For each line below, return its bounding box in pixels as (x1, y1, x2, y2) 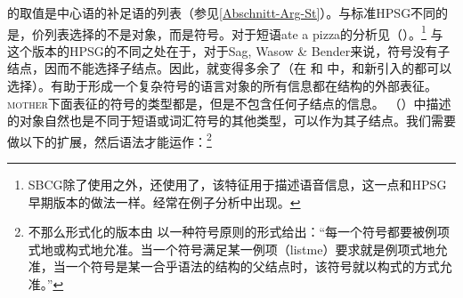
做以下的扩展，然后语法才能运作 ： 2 (7, 129, 212, 150)
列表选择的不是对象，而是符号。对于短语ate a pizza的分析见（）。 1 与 (44, 21, 443, 43)
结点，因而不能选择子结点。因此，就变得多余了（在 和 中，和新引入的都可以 (7, 59, 452, 77)
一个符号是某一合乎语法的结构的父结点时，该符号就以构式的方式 (65, 257, 440, 276)
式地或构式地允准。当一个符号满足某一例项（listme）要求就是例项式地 (28, 239, 435, 258)
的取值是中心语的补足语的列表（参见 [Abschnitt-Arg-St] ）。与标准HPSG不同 (7, 4, 436, 21)
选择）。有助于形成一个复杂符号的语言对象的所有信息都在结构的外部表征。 (7, 77, 437, 95)
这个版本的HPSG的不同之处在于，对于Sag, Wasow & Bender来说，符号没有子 (7, 41, 451, 60)
